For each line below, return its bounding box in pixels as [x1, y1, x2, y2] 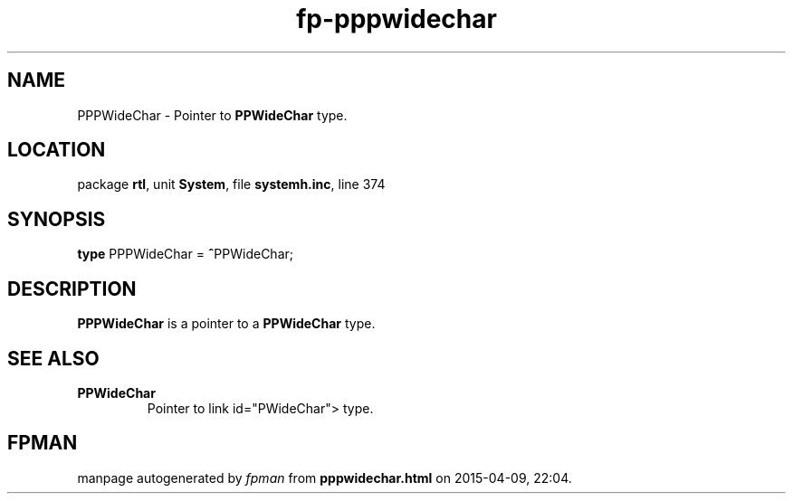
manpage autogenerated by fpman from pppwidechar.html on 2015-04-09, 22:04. [77, 469, 572, 486]
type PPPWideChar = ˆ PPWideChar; [77, 246, 294, 262]
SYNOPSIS [7, 207, 106, 231]
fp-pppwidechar [296, 4, 497, 34]
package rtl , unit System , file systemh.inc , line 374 [77, 176, 386, 193]
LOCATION [7, 138, 106, 162]
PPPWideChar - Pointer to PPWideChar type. [77, 107, 348, 123]
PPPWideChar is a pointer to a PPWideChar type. [77, 316, 376, 332]
